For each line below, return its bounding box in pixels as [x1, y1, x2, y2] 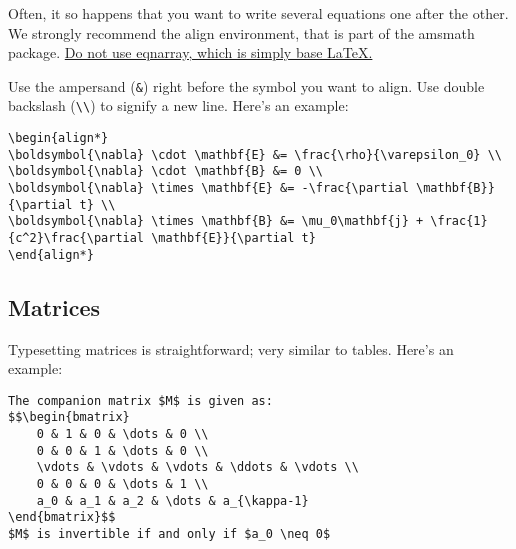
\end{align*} [8, 247, 94, 262]
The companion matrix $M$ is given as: [8, 393, 273, 408]
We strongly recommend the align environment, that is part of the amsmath [8, 22, 475, 43]
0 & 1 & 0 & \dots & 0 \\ [36, 427, 209, 442]
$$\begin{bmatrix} [8, 410, 130, 425]
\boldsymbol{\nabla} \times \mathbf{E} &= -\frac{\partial [8, 181, 409, 196]
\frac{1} [430, 214, 488, 229]
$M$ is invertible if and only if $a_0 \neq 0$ [8, 526, 331, 541]
